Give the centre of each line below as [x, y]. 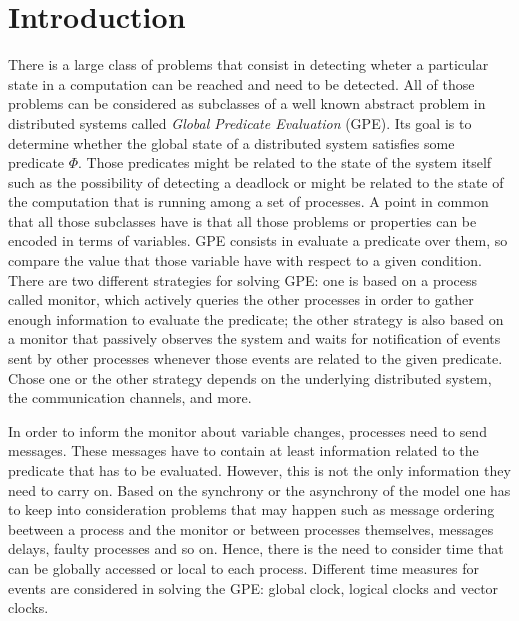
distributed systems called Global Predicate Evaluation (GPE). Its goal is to [240, 122]
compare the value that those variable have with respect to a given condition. [245, 260]
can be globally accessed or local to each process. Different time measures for [243, 567]
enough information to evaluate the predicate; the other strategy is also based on [256, 318]
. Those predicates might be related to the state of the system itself [285, 162]
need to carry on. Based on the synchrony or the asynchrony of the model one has [259, 489]
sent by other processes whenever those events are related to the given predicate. [255, 358]
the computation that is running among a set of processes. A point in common [248, 201]
